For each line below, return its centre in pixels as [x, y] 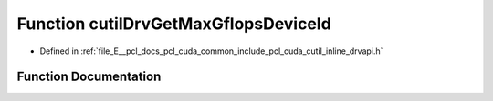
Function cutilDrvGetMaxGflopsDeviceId [174, 24]
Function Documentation [89, 77]
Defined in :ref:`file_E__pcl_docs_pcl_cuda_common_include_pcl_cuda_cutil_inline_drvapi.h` [211, 51]
